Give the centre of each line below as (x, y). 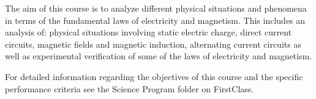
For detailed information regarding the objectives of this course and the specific (154, 76)
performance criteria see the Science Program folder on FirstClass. (130, 88)
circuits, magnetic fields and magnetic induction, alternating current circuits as (153, 44)
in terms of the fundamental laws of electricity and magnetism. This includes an (155, 20)
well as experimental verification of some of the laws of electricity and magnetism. (159, 56)
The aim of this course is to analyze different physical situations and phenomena (156, 8)
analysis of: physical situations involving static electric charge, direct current (149, 32)
